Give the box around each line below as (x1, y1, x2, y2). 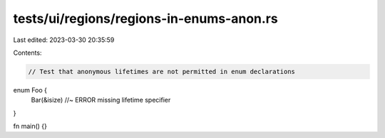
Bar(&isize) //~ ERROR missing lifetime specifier (31, 96, 171, 105)
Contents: (13, 48, 42, 57)
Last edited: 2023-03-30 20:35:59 (13, 36, 115, 44)
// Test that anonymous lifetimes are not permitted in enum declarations (28, 68, 296, 75)
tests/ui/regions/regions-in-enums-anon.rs (13, 11, 278, 26)
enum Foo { (13, 85, 48, 94)
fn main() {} (13, 122, 48, 131)
